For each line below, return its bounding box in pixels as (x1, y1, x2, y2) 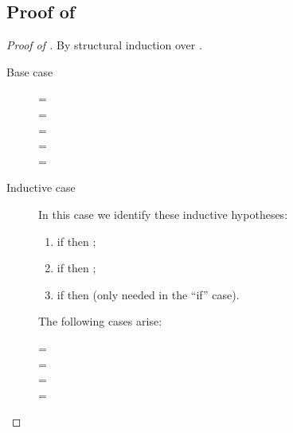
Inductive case (6, 179, 76, 196)
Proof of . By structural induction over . (6, 37, 202, 53)
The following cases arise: (38, 313, 162, 330)
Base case (6, 63, 53, 80)
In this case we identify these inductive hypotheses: (38, 205, 288, 222)
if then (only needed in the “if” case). (57, 286, 240, 302)
